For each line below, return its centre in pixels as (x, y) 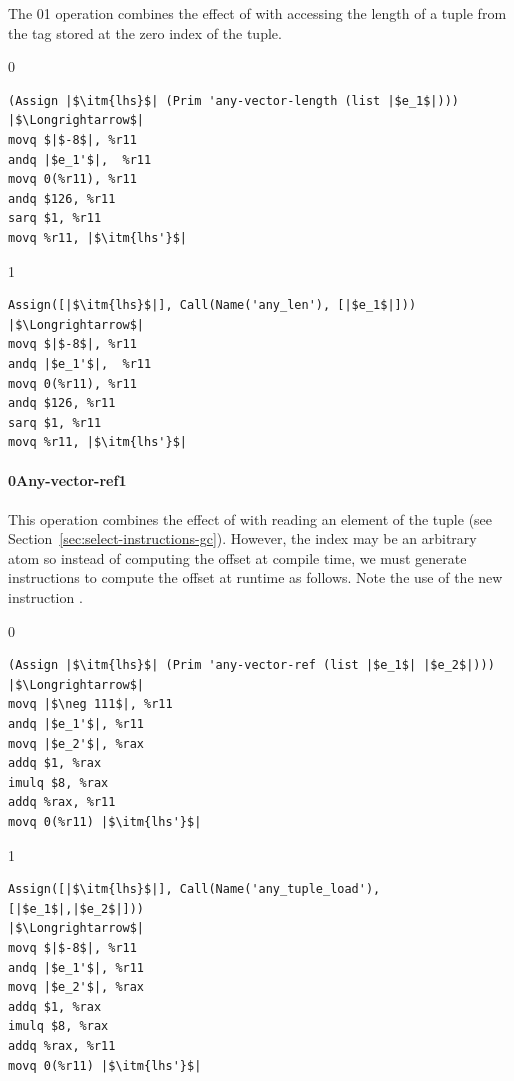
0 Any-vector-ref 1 (67, 480)
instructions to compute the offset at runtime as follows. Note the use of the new (255, 577)
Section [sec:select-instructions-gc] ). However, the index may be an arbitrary (242, 538)
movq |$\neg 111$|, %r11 (90, 704)
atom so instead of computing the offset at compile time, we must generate (237, 557)
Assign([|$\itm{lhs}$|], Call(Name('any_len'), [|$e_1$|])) (212, 305)
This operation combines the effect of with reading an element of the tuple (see (250, 518)
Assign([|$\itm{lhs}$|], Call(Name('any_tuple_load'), (194, 889)
